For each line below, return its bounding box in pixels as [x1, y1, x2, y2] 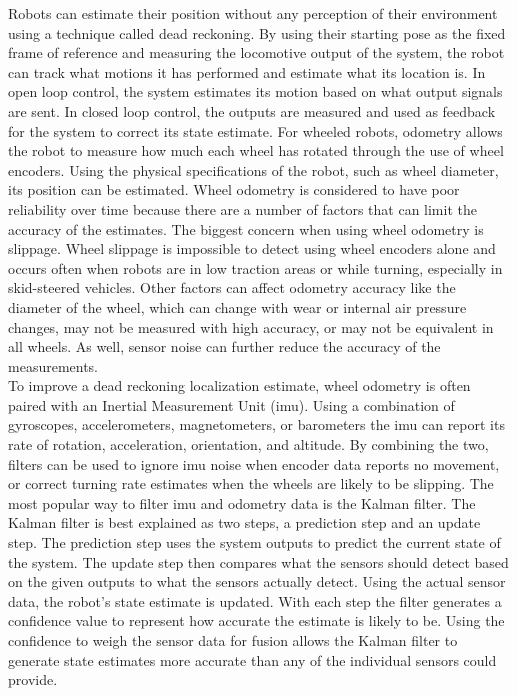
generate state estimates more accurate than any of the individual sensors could [8, 649, 497, 670]
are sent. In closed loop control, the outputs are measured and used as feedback [8, 100, 496, 121]
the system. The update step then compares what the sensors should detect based [8, 551, 509, 572]
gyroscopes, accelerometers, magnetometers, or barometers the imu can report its [8, 414, 505, 435]
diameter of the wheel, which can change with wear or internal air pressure [8, 296, 467, 317]
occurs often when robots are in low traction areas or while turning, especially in [8, 257, 503, 278]
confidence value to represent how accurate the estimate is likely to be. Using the [8, 610, 505, 631]
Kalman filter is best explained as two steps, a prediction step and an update [8, 512, 481, 533]
